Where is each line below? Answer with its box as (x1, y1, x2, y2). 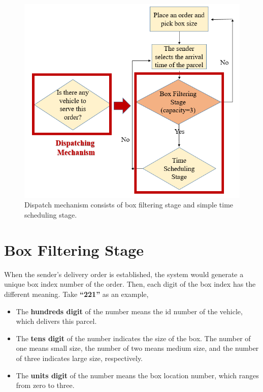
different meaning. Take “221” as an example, (4, 288, 149, 299)
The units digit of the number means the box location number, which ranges (16, 370, 259, 380)
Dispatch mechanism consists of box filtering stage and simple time (24, 199, 234, 210)
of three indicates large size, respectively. (16, 352, 143, 363)
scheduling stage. (24, 209, 77, 220)
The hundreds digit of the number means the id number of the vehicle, (16, 306, 243, 316)
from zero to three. (16, 380, 75, 390)
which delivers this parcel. (16, 316, 97, 326)
